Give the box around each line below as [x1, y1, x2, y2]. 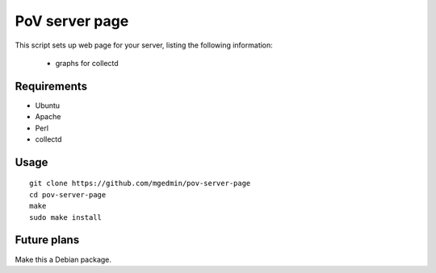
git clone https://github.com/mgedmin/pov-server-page [29, 179, 251, 188]
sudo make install [29, 213, 103, 221]
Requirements [15, 79, 88, 93]
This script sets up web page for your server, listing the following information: [15, 40, 274, 50]
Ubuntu [35, 101, 61, 110]
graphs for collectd [55, 58, 119, 68]
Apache [35, 112, 61, 122]
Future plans [15, 234, 80, 247]
